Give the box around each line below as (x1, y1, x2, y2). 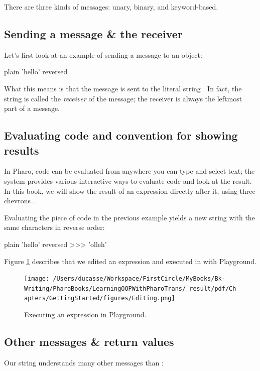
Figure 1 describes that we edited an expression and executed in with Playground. (4, 256, 256, 266)
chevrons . (4, 195, 35, 206)
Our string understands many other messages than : (4, 357, 164, 367)
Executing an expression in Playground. (24, 309, 147, 320)
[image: (24, 275, 50, 283)
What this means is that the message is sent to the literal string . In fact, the (4, 83, 242, 93)
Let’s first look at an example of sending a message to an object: (4, 49, 202, 60)
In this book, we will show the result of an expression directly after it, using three (4, 185, 255, 196)
